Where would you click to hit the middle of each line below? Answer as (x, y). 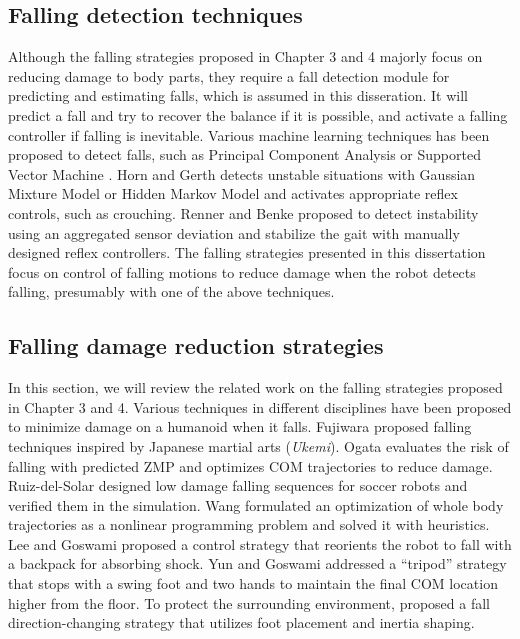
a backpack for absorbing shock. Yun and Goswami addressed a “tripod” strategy (257, 563)
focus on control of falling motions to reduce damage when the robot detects (242, 271)
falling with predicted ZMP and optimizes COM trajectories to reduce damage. (250, 465)
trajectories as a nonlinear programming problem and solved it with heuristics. (249, 524)
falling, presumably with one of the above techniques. (171, 291)
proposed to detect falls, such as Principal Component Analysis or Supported (244, 154)
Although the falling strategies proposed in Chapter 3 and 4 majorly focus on (245, 56)
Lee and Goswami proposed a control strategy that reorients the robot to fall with (260, 543)
